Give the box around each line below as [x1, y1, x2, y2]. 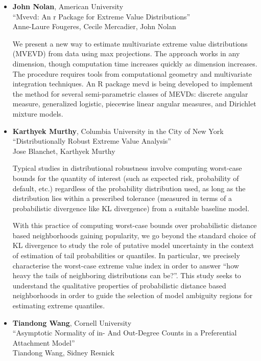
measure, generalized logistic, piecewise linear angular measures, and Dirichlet [12, 98, 256, 109]
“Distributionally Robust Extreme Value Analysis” [12, 136, 171, 146]
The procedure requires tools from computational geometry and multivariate [12, 68, 252, 79]
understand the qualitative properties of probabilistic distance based [12, 280, 226, 290]
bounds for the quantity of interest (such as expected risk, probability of [12, 172, 239, 183]
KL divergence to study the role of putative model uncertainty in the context [12, 240, 254, 251]
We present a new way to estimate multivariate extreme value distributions [12, 38, 248, 49]
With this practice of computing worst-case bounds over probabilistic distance [12, 220, 257, 231]
